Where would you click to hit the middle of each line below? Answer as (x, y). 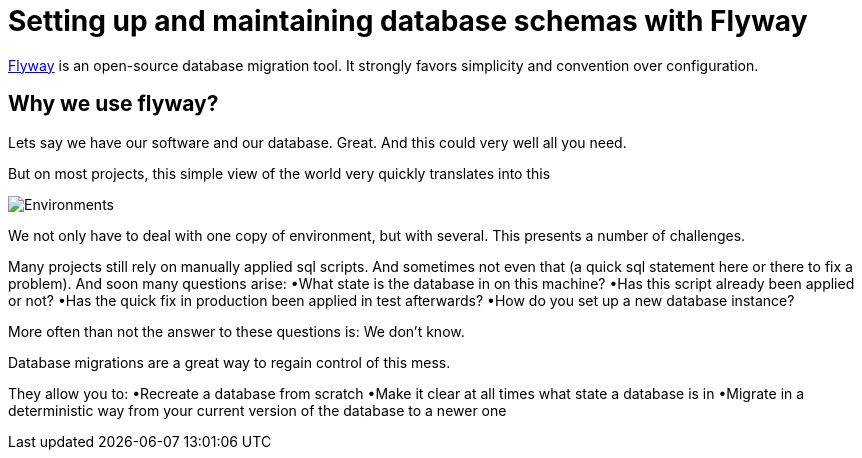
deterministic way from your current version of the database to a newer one (257, 410)
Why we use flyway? (113, 104)
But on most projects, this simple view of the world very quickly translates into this (279, 173)
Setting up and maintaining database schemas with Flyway (408, 21)
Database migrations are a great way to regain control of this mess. (229, 362)
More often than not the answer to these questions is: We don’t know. (236, 331)
